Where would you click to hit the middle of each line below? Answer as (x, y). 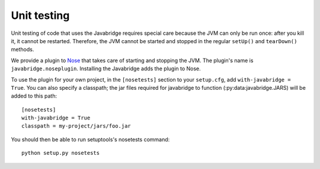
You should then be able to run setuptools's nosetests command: (90, 139)
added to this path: (34, 96)
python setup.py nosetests (61, 153)
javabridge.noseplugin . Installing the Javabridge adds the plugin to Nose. (106, 69)
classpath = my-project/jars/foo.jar (76, 126)
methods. (23, 50)
